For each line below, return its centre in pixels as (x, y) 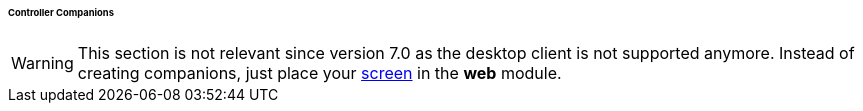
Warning (42, 62)
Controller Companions (61, 12)
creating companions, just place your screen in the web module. (319, 72)
